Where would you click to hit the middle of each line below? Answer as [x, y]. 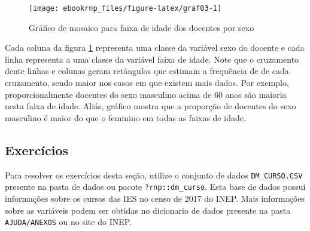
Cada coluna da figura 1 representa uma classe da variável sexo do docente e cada [155, 47]
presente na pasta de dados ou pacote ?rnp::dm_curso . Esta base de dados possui [155, 187]
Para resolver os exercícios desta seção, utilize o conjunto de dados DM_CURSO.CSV [154, 175]
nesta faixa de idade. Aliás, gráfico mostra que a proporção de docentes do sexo [151, 106]
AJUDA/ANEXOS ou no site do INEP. [68, 222]
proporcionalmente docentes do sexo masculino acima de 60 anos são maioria [146, 94]
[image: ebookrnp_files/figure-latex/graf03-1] [125, 8]
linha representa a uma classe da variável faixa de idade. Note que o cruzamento [152, 59]
